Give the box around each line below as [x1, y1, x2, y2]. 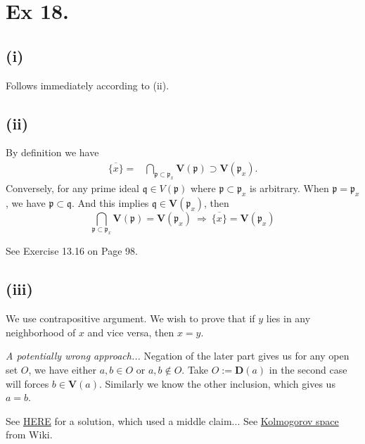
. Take [181, 362, 209, 376]
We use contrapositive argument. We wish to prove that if [6, 311, 255, 326]
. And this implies [71, 195, 149, 210]
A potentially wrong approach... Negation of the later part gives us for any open [6, 348, 350, 363]
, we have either [28, 362, 96, 376]
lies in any [266, 311, 311, 326]
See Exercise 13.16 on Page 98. [6, 243, 138, 258]
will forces [6, 376, 49, 391]
